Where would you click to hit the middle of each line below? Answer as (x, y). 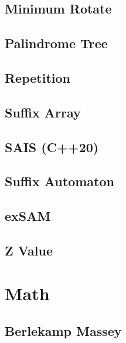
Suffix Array (43, 112)
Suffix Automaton (59, 181)
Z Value (29, 250)
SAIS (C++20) (52, 147)
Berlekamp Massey (63, 331)
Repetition (38, 77)
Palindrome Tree (56, 43)
